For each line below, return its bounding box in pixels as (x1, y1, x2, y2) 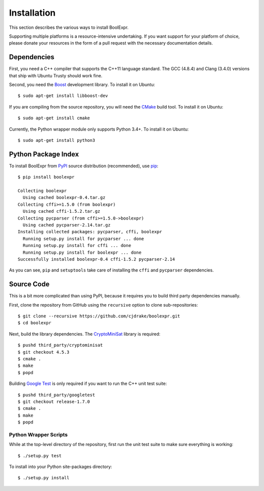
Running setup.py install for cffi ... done (22, 243, 132, 248)
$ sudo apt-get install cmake (18, 115, 90, 121)
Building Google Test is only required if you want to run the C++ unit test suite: (9, 380, 167, 386)
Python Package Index (9, 150, 79, 158)
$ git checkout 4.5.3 (18, 349, 69, 355)
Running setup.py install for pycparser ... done (22, 236, 144, 242)
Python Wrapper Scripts (9, 431, 68, 438)
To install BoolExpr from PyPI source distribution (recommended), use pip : (9, 163, 158, 169)
